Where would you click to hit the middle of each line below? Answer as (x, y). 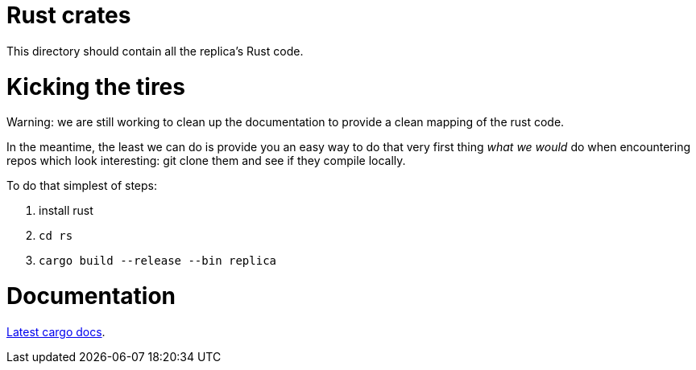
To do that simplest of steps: (82, 186)
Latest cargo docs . (56, 331)
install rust (66, 211)
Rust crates (69, 15)
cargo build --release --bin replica (158, 261)
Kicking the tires (96, 86)
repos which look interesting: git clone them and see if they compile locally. (206, 161)
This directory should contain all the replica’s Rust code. (155, 51)
